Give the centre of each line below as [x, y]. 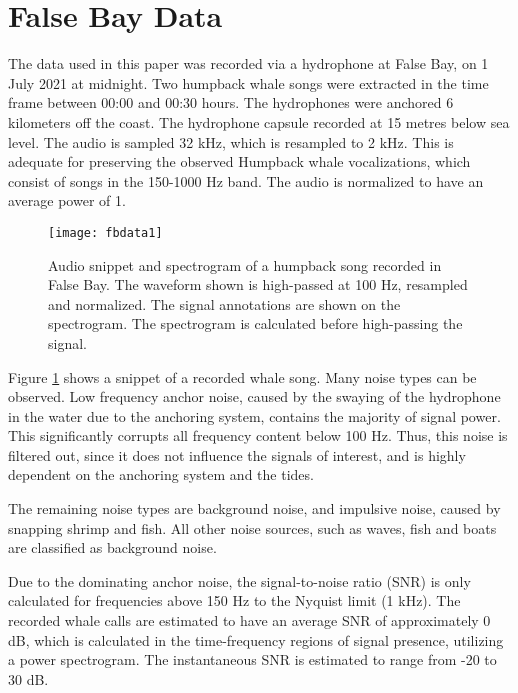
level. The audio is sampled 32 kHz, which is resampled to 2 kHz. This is [231, 141]
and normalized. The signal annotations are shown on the [224, 303]
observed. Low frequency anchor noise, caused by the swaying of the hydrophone [254, 396]
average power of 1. [67, 200]
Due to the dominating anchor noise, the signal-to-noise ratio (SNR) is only [239, 580]
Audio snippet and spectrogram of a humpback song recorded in [245, 264]
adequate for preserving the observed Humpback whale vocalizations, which [239, 161]
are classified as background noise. [112, 547]
